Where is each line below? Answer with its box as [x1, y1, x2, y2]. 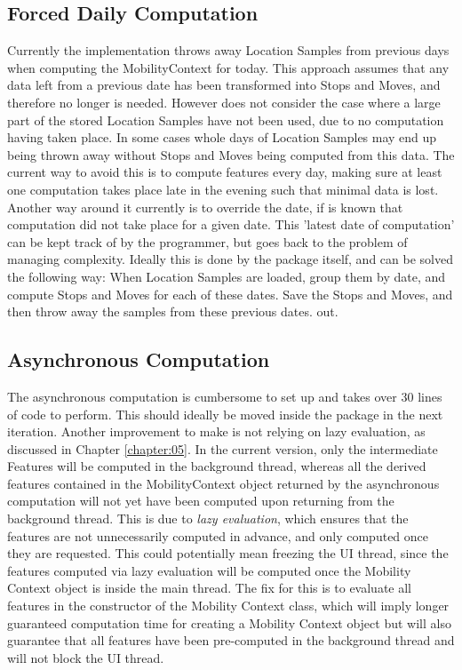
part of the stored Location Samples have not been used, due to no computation [7, 110, 444, 129]
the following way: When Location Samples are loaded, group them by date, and [7, 267, 446, 285]
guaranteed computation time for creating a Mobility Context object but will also [7, 613, 451, 632]
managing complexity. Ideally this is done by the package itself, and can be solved [7, 250, 453, 268]
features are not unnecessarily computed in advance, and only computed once [7, 526, 429, 545]
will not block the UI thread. [7, 648, 164, 666]
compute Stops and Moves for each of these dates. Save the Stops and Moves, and [7, 284, 453, 303]
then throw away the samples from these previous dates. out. [7, 302, 339, 321]
